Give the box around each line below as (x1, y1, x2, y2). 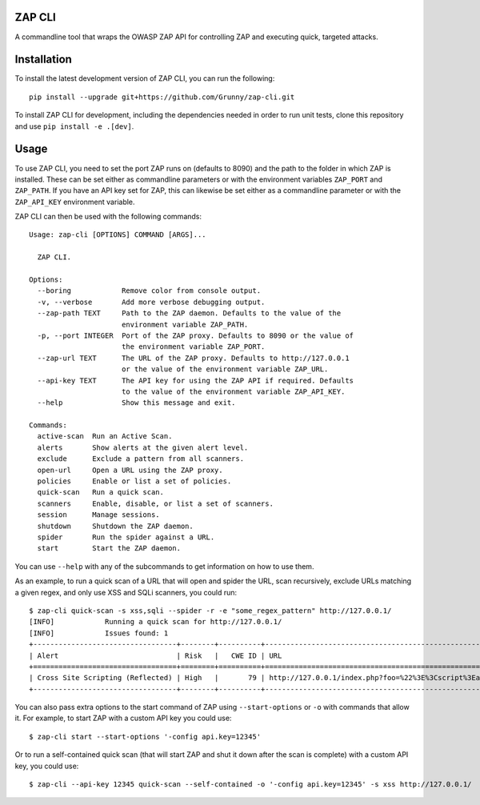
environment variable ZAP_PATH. (121, 320, 249, 329)
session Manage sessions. (37, 511, 160, 519)
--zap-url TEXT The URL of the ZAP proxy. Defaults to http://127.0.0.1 (37, 353, 350, 362)
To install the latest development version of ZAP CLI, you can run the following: (14, 74, 275, 83)
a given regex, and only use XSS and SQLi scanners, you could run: (14, 587, 238, 597)
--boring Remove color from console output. (37, 286, 262, 295)
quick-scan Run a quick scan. (37, 488, 164, 497)
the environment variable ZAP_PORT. (121, 342, 266, 351)
